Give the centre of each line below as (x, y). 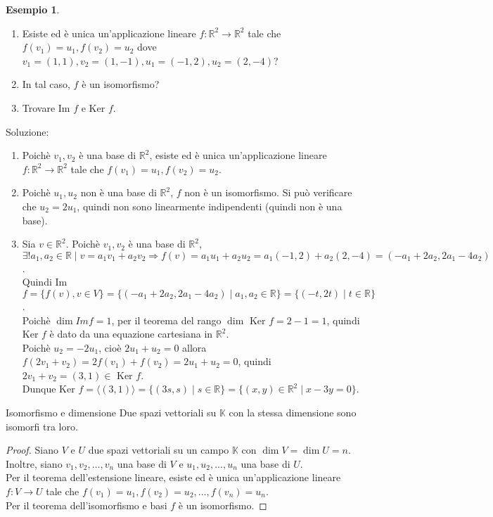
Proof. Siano (32, 450)
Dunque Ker (49, 389)
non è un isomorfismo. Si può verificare (268, 192)
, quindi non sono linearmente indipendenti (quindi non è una (210, 206)
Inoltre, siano (34, 463)
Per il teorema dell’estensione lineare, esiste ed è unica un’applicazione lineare (173, 477)
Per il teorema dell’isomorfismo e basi (87, 505)
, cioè (110, 347)
